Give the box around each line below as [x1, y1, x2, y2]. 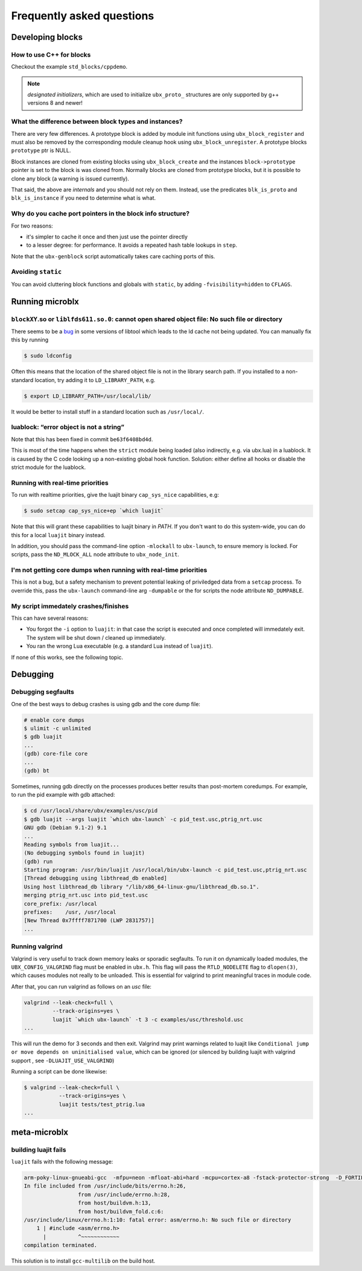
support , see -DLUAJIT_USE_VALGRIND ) [11, 1057, 115, 1064]
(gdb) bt [24, 767, 50, 774]
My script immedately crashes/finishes [11, 602, 129, 610]
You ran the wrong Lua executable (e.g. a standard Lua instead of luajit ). [26, 643, 214, 650]
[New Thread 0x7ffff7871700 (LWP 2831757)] [24, 917, 155, 924]
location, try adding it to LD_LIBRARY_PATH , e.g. [34, 376, 156, 383]
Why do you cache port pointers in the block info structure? [11, 209, 190, 218]
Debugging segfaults [11, 688, 75, 696]
